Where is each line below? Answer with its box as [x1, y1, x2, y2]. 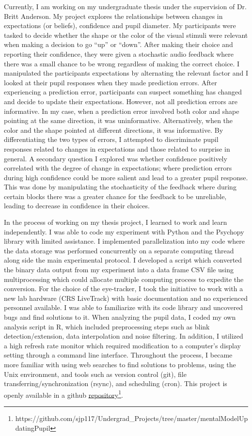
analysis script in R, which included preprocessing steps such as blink [4, 321, 210, 331]
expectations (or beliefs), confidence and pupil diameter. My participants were [4, 20, 236, 31]
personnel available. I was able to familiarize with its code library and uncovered [4, 302, 243, 312]
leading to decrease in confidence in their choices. [4, 201, 150, 211]
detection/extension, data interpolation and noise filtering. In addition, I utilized [4, 331, 243, 341]
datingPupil [15, 422, 50, 433]
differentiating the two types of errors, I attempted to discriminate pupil [4, 134, 219, 144]
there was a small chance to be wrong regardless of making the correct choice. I [4, 58, 240, 68]
